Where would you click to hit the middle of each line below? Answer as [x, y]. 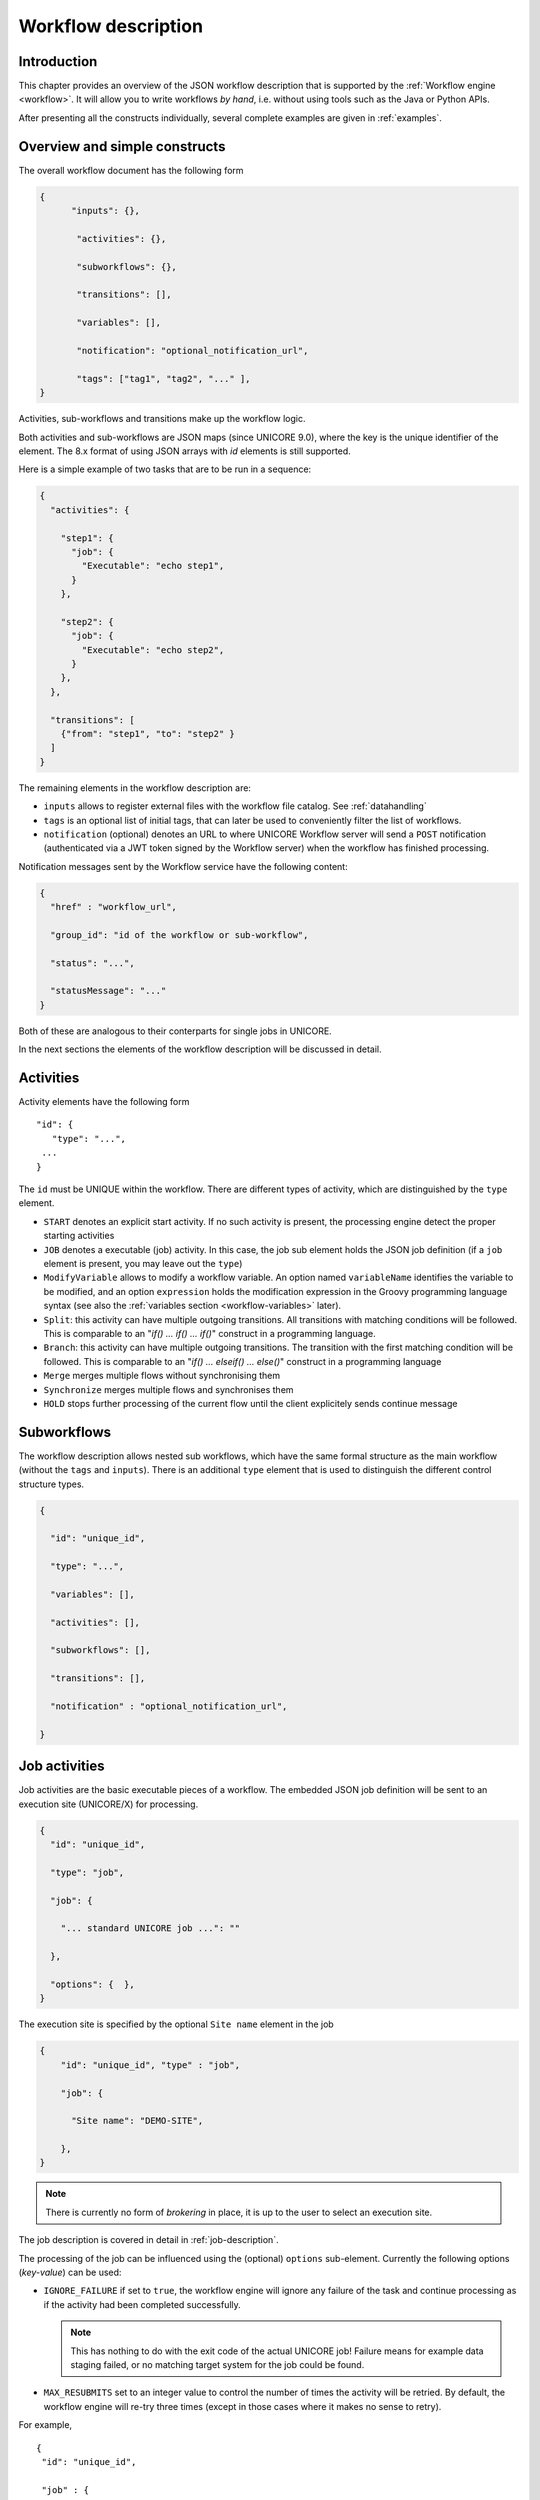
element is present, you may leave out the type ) [143, 1263]
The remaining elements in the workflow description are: [135, 787]
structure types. [51, 1484]
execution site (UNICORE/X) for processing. [108, 1804]
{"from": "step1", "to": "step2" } [147, 733]
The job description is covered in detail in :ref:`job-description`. [148, 2240]
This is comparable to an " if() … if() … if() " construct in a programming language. [209, 1333]
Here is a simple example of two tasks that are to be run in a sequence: [165, 469]
